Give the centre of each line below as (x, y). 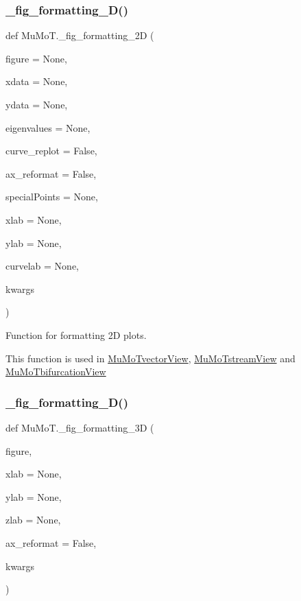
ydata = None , (37, 104)
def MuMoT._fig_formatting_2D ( (80, 35)
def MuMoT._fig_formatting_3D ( (80, 427)
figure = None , (36, 58)
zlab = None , (33, 520)
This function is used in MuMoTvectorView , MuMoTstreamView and (150, 358)
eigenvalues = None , (48, 127)
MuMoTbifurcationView (56, 372)
